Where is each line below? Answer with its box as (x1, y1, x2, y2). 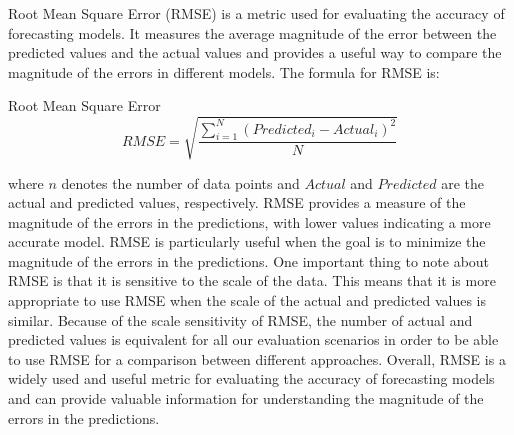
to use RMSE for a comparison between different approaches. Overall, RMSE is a (8, 348, 506, 369)
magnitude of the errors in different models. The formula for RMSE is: (8, 61, 440, 82)
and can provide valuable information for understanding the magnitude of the (8, 388, 484, 409)
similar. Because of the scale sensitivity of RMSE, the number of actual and (8, 309, 473, 330)
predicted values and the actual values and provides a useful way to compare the (8, 42, 502, 63)
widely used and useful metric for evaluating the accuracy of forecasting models (8, 368, 495, 389)
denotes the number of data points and (61, 172, 300, 193)
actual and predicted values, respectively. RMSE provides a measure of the (8, 192, 466, 213)
